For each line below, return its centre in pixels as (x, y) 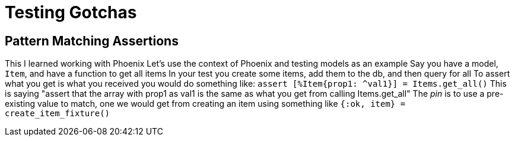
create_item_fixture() (58, 114)
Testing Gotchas (71, 12)
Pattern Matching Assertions (92, 41)
